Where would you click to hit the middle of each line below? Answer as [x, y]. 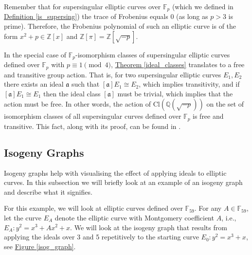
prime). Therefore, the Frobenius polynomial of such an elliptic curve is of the [120, 26]
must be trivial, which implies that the [175, 93]
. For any [208, 208]
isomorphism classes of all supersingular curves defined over [93, 116]
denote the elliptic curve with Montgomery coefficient [134, 217]
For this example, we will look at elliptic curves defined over [93, 208]
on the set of [225, 104]
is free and [208, 116]
